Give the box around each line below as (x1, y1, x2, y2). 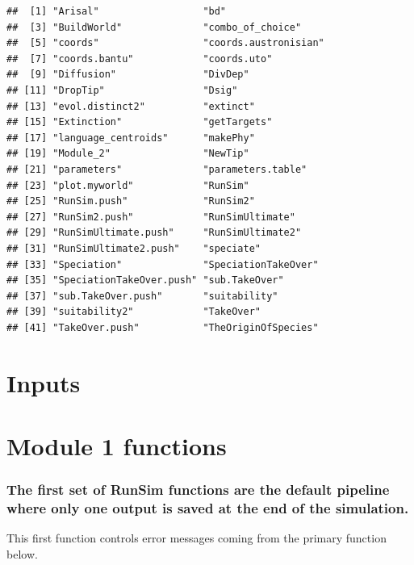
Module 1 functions (6, 429, 227, 462)
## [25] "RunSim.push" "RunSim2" (6, 195, 255, 207)
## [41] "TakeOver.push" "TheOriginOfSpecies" (6, 321, 319, 333)
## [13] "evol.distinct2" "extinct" (6, 100, 255, 112)
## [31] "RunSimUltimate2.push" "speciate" (6, 242, 261, 254)
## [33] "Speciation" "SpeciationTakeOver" (6, 258, 319, 270)
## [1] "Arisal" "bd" (6, 6, 227, 17)
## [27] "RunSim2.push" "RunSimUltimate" (6, 211, 295, 223)
